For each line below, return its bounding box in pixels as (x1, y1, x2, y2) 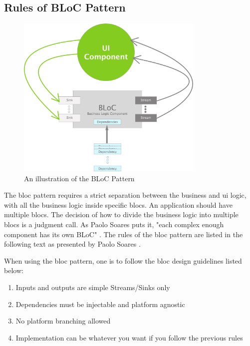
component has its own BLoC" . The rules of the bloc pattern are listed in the (4, 229, 243, 239)
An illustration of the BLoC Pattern (24, 173, 135, 183)
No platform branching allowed (15, 316, 111, 326)
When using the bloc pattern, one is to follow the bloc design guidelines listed (4, 255, 242, 266)
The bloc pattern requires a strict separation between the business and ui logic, (4, 190, 247, 200)
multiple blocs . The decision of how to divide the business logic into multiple (4, 209, 239, 220)
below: (4, 265, 23, 276)
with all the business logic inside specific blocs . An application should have (4, 199, 233, 210)
